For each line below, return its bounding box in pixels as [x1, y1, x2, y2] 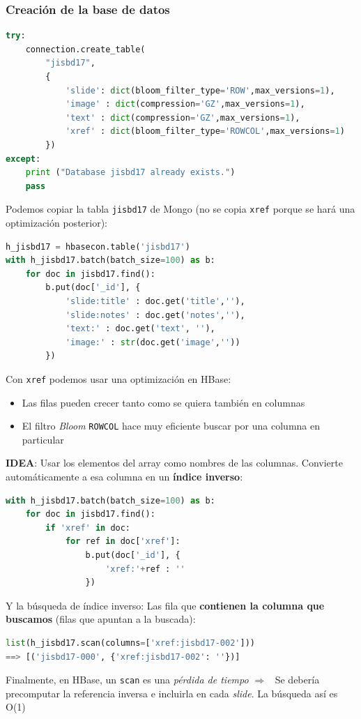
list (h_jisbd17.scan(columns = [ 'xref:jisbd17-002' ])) [6, 637, 255, 648]
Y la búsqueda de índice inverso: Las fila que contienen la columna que [6, 598, 325, 612]
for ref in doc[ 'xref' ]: [65, 536, 180, 547]
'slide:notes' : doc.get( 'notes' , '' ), [65, 310, 245, 320]
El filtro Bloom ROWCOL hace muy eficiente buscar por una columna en [22, 418, 320, 433]
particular [22, 432, 64, 446]
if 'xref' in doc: [45, 522, 131, 533]
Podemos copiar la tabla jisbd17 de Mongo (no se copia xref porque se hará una [6, 202, 355, 216]
